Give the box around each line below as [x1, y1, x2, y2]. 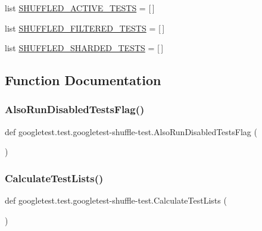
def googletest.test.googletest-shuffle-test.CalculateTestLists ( [5, 194, 227, 207]
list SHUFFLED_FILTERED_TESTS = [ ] [5, 21, 165, 34]
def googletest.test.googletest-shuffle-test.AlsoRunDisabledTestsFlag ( [5, 125, 257, 138]
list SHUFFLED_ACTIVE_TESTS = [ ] [5, 2, 155, 14]
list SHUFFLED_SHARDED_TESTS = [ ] [5, 42, 164, 54]
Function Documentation [5, 71, 161, 89]
